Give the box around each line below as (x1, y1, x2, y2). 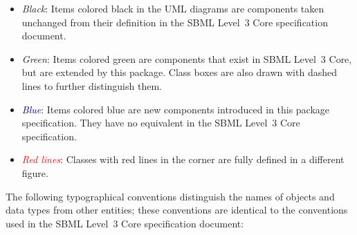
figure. (21, 165, 48, 180)
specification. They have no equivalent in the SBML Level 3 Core (21, 115, 300, 130)
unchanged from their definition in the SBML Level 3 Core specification (21, 15, 328, 29)
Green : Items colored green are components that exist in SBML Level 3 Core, (21, 51, 352, 66)
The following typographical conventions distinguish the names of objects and (6, 189, 335, 203)
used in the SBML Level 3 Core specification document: (6, 216, 244, 230)
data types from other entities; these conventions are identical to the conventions (6, 203, 348, 217)
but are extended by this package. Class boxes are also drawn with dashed (21, 65, 337, 79)
